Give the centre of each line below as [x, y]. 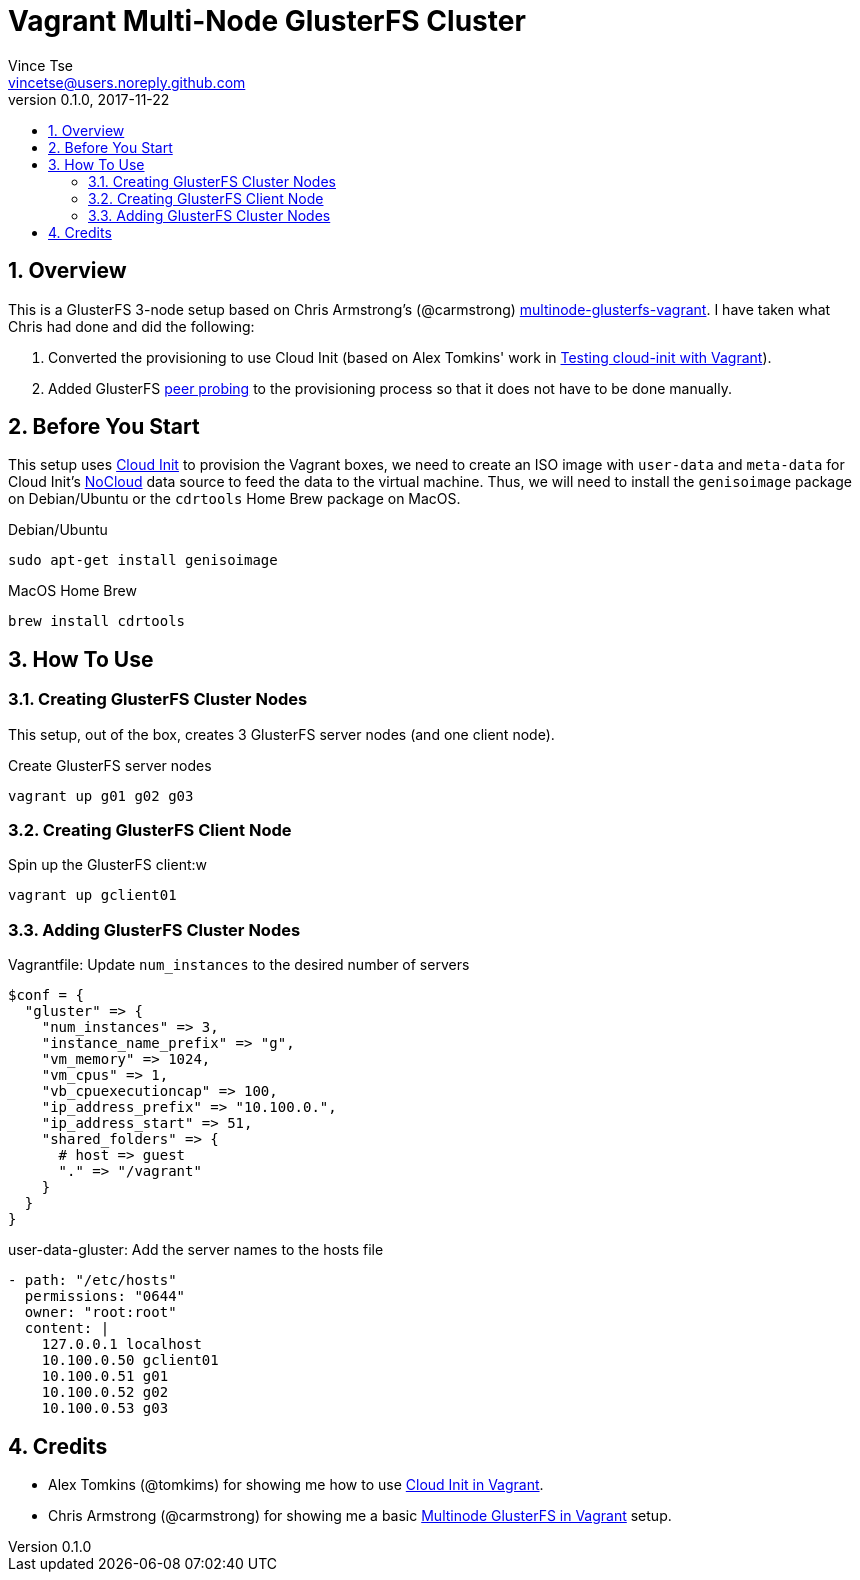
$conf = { [46, 995]
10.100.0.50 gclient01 [130, 1360]
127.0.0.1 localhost [121, 1344]
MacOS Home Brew [72, 591]
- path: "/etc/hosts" [92, 1280]
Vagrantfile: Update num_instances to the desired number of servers [239, 965]
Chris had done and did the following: [131, 326]
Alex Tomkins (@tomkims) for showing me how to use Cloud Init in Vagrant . [296, 1484]
